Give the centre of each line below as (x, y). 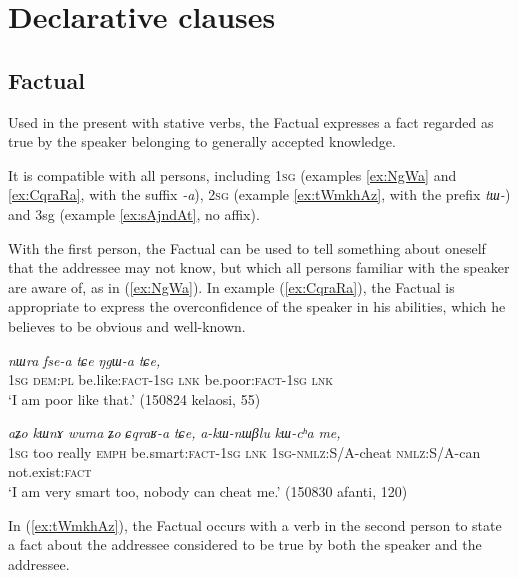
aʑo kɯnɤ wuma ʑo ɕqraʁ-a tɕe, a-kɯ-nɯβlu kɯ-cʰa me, (174, 432)
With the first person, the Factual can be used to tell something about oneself (247, 247)
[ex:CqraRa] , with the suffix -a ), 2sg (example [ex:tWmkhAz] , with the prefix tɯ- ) (259, 194)
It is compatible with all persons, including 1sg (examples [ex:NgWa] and (232, 174)
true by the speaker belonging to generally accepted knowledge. (202, 141)
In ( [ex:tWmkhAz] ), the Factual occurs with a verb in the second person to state (255, 524)
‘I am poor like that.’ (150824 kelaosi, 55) (134, 398)
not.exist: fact (50, 471)
